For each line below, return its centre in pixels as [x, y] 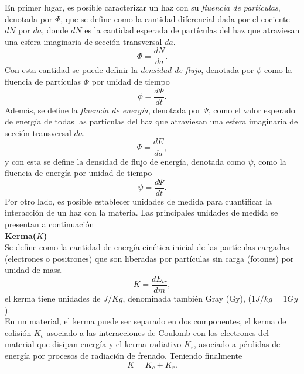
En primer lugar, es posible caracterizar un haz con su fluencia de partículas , [143, 7]
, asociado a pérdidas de [237, 344]
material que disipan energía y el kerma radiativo [93, 344]
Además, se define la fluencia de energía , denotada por [103, 110]
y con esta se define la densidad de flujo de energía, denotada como [125, 161]
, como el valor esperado [252, 110]
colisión [18, 332]
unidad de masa [33, 270]
